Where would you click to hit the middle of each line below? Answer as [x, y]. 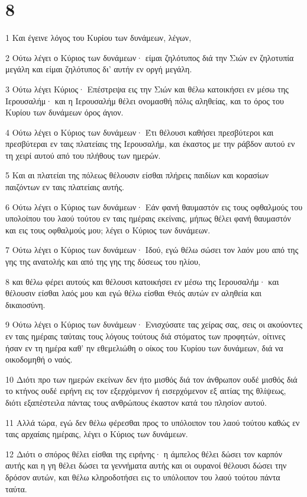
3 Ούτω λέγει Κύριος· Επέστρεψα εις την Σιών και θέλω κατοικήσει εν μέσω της [147, 89]
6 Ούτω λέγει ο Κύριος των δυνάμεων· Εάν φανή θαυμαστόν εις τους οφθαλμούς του [154, 206]
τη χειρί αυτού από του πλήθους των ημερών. [83, 155]
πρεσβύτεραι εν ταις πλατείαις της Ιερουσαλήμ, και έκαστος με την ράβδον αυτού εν [150, 144]
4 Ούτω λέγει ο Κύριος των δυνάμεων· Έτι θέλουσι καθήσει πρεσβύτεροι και [140, 132]
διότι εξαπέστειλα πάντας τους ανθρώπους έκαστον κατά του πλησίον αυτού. [136, 402]
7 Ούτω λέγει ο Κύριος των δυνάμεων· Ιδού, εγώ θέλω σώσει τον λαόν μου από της [152, 250]
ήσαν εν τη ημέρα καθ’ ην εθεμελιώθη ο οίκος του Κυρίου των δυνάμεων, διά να [144, 347]
